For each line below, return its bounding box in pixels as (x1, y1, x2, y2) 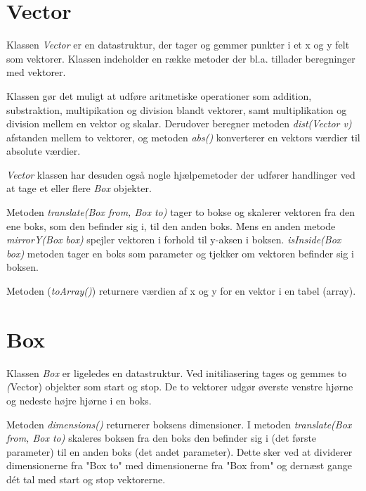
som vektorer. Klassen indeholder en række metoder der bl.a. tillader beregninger (6, 51, 355, 65)
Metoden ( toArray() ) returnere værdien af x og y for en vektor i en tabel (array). (6, 283, 356, 298)
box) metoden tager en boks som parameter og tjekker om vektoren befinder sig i (6, 245, 354, 260)
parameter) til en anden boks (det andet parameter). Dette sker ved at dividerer (6, 444, 353, 459)
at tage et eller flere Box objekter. (6, 181, 152, 196)
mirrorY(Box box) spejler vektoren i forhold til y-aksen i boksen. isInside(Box (6, 232, 341, 247)
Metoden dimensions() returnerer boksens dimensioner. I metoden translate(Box (6, 416, 352, 431)
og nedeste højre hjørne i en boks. (6, 393, 152, 407)
